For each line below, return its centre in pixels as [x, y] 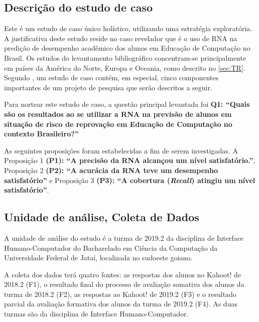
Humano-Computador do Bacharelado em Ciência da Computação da [111, 248]
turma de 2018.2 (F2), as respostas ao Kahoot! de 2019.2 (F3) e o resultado [120, 294]
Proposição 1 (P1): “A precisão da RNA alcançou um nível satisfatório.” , [130, 160]
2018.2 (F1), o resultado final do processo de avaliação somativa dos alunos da [124, 284]
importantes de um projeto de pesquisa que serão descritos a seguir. [108, 87]
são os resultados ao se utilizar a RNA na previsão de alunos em [118, 114]
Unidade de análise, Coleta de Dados [102, 217]
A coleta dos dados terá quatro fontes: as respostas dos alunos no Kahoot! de [123, 274]
